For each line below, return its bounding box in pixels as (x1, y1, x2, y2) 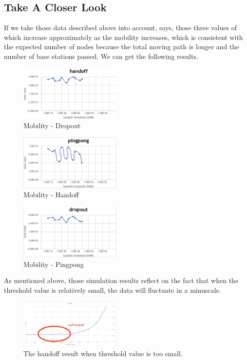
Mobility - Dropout (23, 120, 81, 131)
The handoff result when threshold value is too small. (23, 348, 183, 358)
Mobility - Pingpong (23, 259, 84, 269)
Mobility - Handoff (23, 189, 79, 200)
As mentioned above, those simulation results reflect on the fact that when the (4, 275, 239, 285)
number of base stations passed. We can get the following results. (4, 51, 198, 61)
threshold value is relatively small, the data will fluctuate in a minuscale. (4, 284, 221, 295)
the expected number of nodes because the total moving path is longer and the (4, 41, 239, 52)
